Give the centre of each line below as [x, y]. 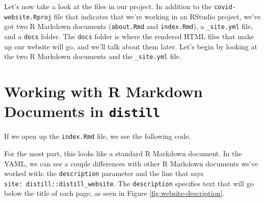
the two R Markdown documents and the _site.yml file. [93, 56]
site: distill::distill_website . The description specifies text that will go [129, 183]
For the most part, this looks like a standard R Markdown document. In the [123, 153]
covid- [225, 7]
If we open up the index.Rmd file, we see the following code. [98, 136]
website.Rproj [28, 17]
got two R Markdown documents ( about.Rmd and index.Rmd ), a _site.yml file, [129, 26]
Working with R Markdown [103, 91]
